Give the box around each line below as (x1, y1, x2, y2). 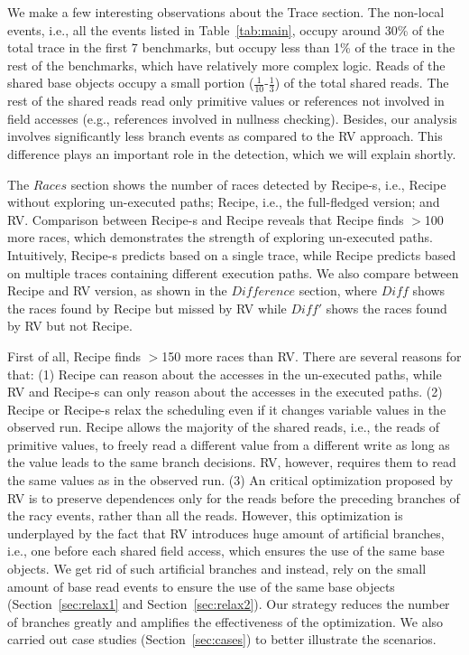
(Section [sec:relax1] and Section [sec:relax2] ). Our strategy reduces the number (7, 594, 450, 613)
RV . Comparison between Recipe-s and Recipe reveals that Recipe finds (7, 210, 404, 229)
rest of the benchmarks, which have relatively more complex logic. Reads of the (7, 55, 446, 74)
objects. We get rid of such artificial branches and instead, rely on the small (7, 559, 427, 578)
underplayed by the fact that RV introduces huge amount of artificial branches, (7, 523, 445, 542)
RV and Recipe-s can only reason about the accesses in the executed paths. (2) (7, 382, 443, 401)
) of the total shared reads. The (274, 73, 449, 92)
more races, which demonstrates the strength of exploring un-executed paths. (7, 228, 433, 247)
